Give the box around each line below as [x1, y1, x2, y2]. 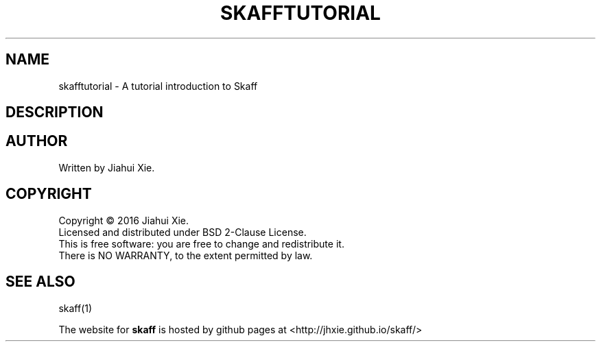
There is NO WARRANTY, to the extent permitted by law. [58, 249, 313, 261]
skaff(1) [58, 302, 93, 314]
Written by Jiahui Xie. [58, 161, 155, 173]
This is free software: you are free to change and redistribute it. [58, 237, 344, 250]
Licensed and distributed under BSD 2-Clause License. [58, 226, 307, 238]
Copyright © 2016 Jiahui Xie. [58, 214, 189, 226]
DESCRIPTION [5, 104, 104, 121]
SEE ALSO [5, 273, 75, 291]
